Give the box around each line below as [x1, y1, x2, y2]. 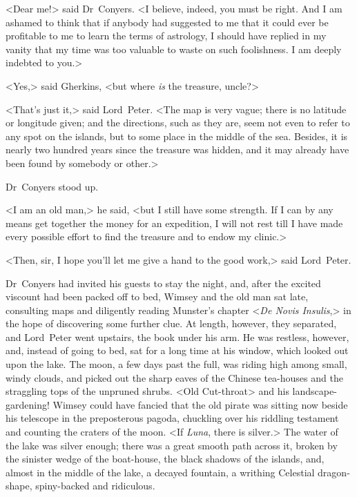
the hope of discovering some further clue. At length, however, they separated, [6, 316, 337, 331]
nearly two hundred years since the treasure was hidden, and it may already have [6, 142, 349, 157]
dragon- [318, 465, 350, 479]
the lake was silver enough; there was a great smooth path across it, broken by [6, 438, 338, 452]
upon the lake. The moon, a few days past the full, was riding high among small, [6, 357, 347, 371]
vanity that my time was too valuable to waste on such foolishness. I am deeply [6, 41, 342, 56]
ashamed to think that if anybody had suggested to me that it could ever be [6, 14, 329, 29]
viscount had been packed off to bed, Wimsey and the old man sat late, [6, 289, 309, 304]
